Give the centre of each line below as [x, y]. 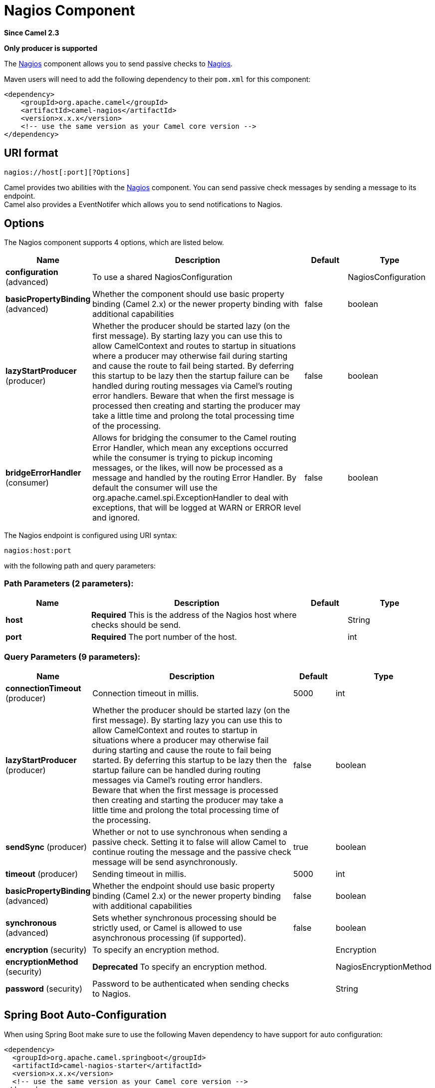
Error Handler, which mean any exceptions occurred [190, 448]
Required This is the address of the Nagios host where [194, 615]
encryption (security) [46, 950]
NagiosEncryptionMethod [383, 966]
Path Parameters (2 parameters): [69, 583]
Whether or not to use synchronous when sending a [190, 832]
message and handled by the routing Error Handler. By [194, 478]
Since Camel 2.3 [32, 32]
